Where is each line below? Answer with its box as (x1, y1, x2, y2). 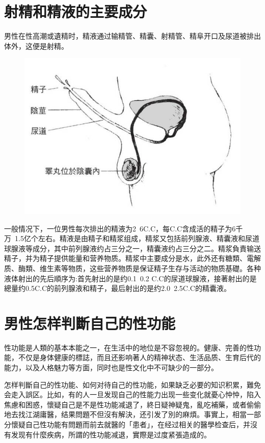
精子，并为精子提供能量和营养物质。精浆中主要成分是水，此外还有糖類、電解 (4, 253, 261, 263)
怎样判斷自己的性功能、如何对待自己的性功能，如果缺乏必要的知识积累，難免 (4, 379, 261, 390)
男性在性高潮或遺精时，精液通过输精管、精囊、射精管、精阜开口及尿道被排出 (4, 31, 261, 41)
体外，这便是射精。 (4, 40, 68, 51)
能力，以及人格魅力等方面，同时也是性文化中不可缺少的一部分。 (4, 362, 218, 373)
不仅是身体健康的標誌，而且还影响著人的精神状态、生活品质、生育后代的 (18, 352, 261, 363)
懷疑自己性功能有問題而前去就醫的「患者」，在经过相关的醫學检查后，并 (11, 419, 250, 430)
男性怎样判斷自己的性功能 (4, 312, 176, 333)
